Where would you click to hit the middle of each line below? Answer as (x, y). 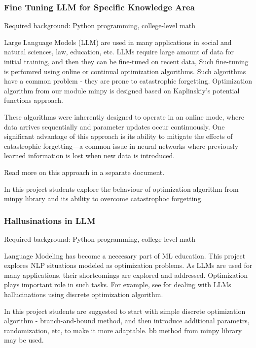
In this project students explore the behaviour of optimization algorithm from (121, 189)
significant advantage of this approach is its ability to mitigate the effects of (118, 136)
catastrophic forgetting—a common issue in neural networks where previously (121, 146)
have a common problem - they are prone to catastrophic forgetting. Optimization (128, 81)
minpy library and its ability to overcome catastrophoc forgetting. (104, 198)
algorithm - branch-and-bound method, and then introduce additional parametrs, (127, 321)
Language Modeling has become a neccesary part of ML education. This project (125, 255)
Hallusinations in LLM (50, 220)
